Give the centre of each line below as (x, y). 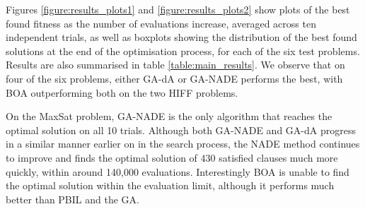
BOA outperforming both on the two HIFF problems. (122, 92)
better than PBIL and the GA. (73, 199)
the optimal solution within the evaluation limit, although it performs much (170, 185)
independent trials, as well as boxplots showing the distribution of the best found (181, 37)
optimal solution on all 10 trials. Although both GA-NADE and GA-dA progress (181, 130)
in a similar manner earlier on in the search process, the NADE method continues (183, 144)
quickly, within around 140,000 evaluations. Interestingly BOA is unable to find (178, 171)
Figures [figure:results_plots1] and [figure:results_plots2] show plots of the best (178, 9)
